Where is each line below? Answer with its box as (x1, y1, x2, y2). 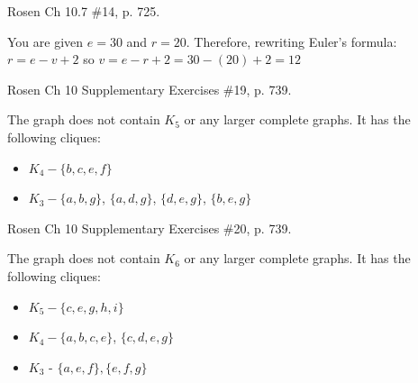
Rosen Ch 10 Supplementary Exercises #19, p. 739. (7, 79, 292, 98)
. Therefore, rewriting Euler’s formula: (186, 32, 397, 50)
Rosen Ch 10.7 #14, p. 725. (7, 2, 160, 20)
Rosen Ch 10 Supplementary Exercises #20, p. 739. (7, 218, 292, 237)
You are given (7, 32, 84, 50)
